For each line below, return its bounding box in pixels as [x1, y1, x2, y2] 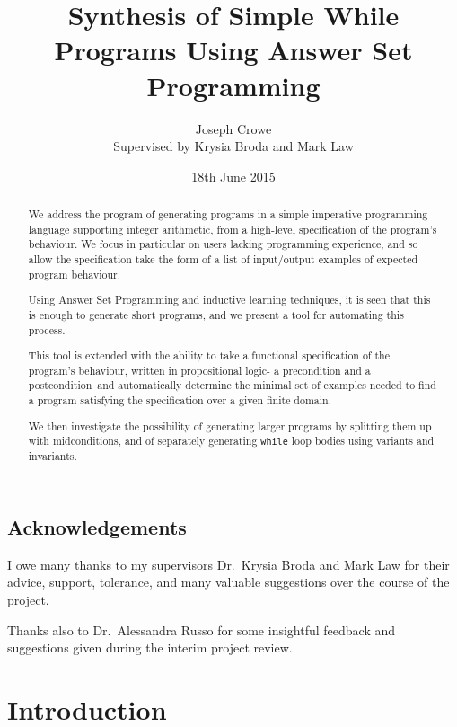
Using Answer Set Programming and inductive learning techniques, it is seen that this [28, 292, 431, 307]
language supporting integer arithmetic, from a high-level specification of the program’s [28, 221, 437, 236]
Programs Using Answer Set [54, 31, 413, 68]
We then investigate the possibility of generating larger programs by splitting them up [28, 418, 432, 433]
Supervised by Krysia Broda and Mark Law [113, 137, 354, 155]
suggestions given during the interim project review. [7, 638, 293, 657]
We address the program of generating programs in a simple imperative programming [28, 207, 428, 222]
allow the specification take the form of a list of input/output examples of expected [28, 252, 418, 267]
